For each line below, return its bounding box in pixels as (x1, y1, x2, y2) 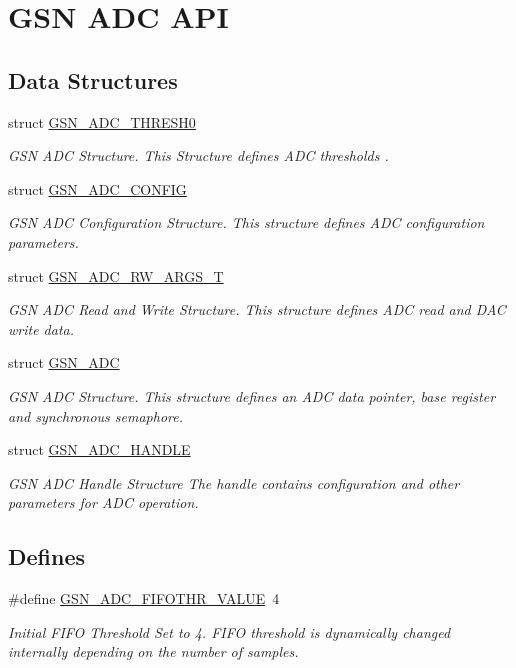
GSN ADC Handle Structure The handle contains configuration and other (8, 472, 460, 493)
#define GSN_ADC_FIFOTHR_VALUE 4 (8, 588, 280, 609)
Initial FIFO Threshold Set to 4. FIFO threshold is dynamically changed (8, 621, 451, 642)
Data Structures (8, 64, 178, 95)
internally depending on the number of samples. (8, 641, 299, 662)
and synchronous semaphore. (8, 405, 183, 426)
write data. (8, 318, 75, 339)
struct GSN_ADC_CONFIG (8, 178, 187, 199)
